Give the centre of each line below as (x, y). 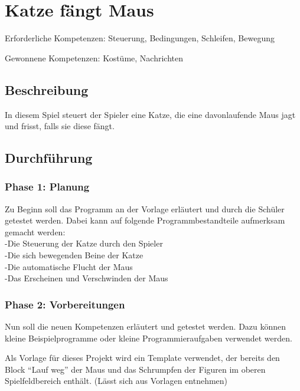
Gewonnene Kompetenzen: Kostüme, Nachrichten (94, 57)
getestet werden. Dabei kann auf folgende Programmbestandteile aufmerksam (145, 220)
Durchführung (49, 158)
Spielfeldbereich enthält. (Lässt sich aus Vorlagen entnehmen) (116, 381)
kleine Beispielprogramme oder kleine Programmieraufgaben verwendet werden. (149, 338)
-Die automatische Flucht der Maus (69, 266)
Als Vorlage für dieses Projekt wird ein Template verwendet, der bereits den (142, 358)
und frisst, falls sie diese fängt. (60, 126)
